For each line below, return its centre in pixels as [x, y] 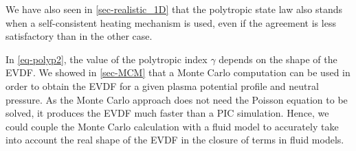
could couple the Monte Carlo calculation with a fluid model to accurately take [172, 126]
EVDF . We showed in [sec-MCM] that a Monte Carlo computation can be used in [178, 72]
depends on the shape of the [278, 59]
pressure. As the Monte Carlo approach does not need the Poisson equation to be [177, 99]
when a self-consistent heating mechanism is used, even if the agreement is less [171, 22]
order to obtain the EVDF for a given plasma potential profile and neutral [162, 85]
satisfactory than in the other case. [79, 36]
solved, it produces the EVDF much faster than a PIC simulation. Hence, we [167, 113]
